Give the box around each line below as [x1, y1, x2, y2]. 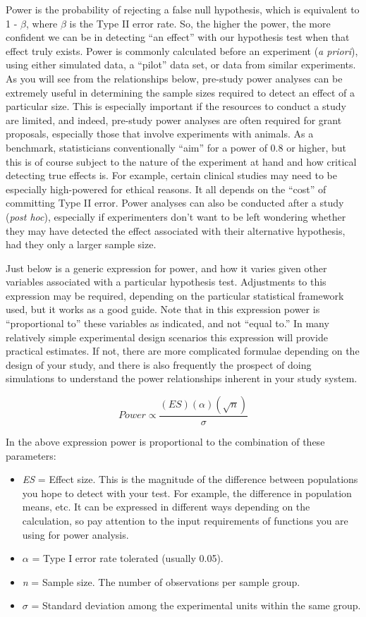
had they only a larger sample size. [6, 237, 157, 252]
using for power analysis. [22, 527, 129, 542]
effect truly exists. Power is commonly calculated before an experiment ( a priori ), [6, 43, 358, 58]
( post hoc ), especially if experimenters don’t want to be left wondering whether [6, 209, 346, 224]
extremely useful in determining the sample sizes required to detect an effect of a [6, 85, 355, 99]
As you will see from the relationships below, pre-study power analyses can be [6, 71, 343, 85]
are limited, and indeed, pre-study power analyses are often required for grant [6, 112, 342, 127]
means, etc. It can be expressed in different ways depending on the [22, 499, 310, 514]
